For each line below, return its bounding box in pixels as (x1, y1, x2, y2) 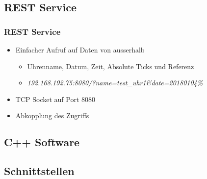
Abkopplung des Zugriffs (15, 110, 89, 121)
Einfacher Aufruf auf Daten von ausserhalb (15, 45, 145, 54)
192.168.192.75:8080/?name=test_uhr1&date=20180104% (27, 77, 203, 88)
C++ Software (4, 134, 80, 150)
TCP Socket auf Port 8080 (15, 94, 96, 104)
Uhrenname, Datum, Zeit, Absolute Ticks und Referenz (27, 61, 194, 71)
